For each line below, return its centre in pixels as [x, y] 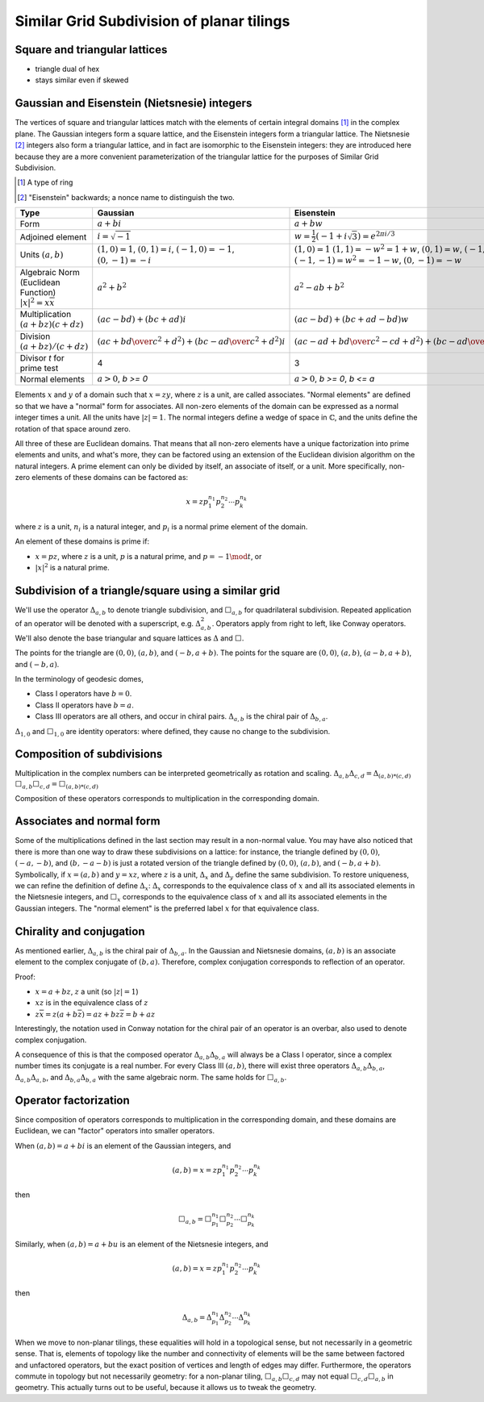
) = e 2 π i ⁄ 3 [376, 236]
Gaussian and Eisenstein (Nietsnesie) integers [134, 104]
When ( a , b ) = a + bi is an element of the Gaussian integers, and [123, 1145]
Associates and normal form [88, 822]
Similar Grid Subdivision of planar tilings [152, 21]
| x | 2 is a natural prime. [72, 567]
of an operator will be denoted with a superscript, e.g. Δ [108, 624]
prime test [39, 369]
